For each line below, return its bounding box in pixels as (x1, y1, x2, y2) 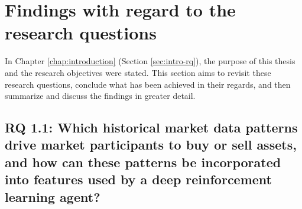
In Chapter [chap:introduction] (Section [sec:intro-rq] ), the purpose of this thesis (5, 55, 295, 67)
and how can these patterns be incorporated (5, 152, 281, 171)
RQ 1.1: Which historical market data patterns (5, 118, 298, 137)
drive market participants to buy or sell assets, (5, 135, 297, 154)
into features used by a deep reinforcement (5, 170, 272, 188)
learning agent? (5, 187, 100, 205)
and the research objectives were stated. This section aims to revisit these (5, 66, 271, 78)
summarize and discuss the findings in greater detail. (5, 89, 196, 102)
